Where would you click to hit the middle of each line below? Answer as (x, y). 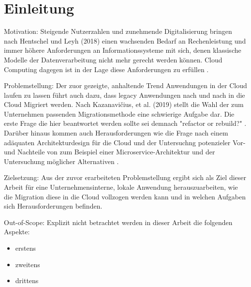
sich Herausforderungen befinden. (53, 206)
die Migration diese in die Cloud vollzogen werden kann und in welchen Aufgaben (125, 196)
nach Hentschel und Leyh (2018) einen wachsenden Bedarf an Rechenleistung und (125, 40)
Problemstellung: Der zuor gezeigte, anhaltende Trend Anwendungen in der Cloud (125, 85)
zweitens (28, 264)
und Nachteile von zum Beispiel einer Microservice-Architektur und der (110, 152)
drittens (27, 280)
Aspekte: (17, 232)
